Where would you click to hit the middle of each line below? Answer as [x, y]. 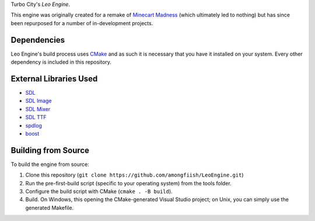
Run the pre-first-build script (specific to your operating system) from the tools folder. [128, 183]
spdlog [34, 125]
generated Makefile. [50, 208]
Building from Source [50, 150]
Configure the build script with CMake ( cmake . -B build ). [99, 191]
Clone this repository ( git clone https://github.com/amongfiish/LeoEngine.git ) [134, 175]
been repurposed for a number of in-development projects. [82, 23]
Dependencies [38, 40]
